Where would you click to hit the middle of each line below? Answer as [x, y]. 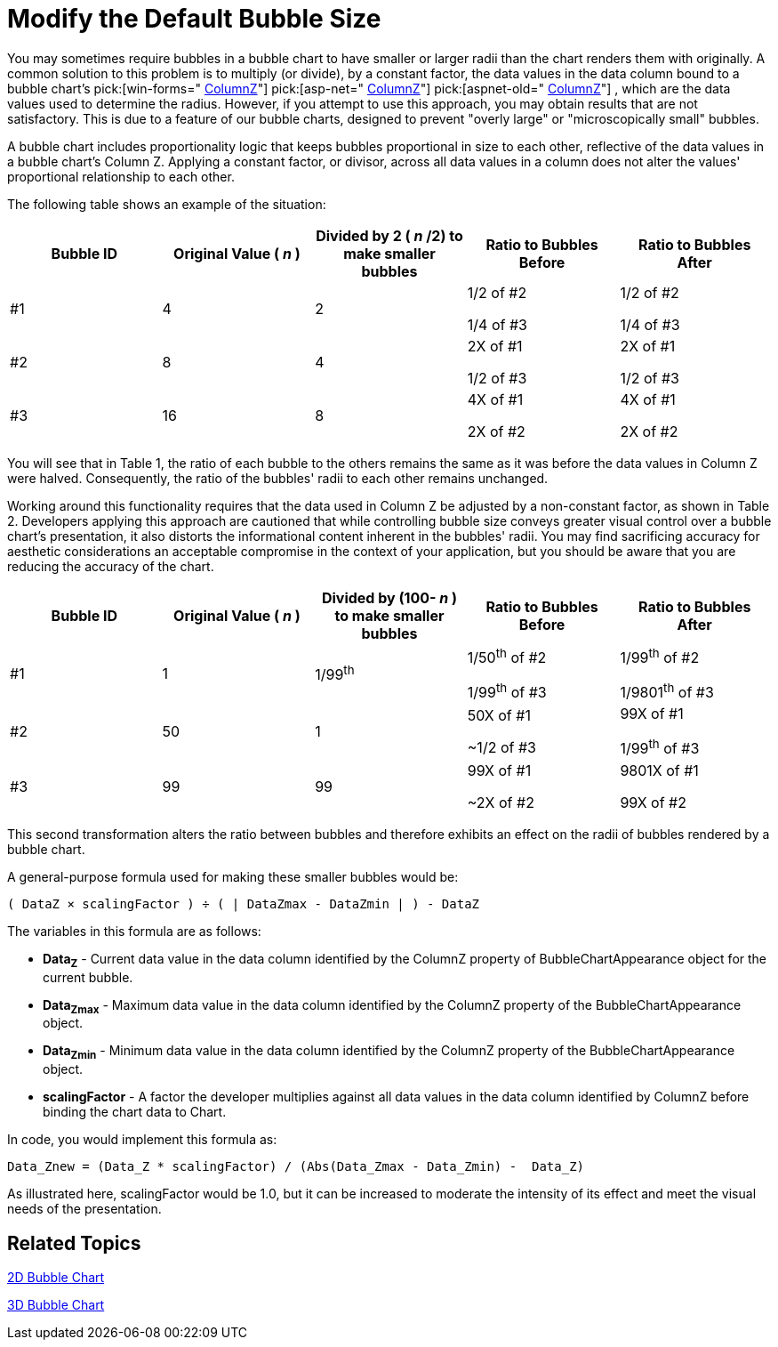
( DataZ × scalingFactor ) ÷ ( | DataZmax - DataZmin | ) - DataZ [244, 903]
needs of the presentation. [84, 1209]
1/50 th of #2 [507, 656]
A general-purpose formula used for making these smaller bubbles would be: [233, 876]
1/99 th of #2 [660, 656]
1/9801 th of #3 [667, 691]
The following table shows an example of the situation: [167, 204]
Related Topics [74, 1243]
